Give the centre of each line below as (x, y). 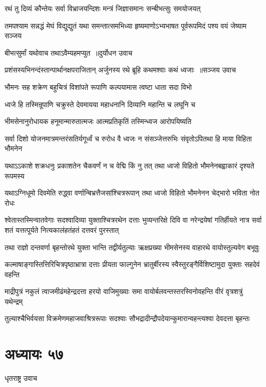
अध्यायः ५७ (34, 354)
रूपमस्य (15, 175)
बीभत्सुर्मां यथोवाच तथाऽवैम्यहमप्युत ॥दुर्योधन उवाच (69, 52)
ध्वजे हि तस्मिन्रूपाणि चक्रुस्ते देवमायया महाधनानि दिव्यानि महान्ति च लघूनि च (100, 104)
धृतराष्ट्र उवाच (21, 378)
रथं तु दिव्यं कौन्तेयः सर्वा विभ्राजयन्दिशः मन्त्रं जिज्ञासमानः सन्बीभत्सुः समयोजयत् (103, 8)
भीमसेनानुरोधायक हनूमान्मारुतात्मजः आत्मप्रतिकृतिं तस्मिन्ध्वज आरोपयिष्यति (98, 121)
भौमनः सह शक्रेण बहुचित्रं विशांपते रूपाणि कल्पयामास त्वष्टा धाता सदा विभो (98, 87)
